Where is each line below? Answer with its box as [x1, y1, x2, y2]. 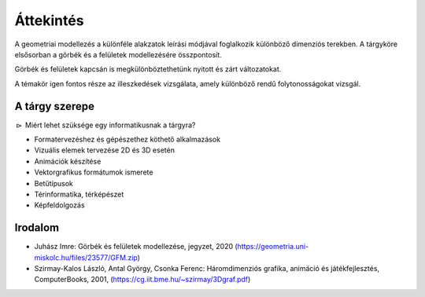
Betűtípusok [34, 178, 74, 188]
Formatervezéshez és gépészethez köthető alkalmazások [34, 134, 220, 145]
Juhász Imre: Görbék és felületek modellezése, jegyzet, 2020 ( [34, 242, 238, 251]
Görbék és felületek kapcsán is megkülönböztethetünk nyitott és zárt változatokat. [14, 64, 282, 74]
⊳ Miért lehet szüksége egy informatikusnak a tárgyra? [16, 120, 196, 130]
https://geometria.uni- [237, 242, 309, 251]
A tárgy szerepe [14, 99, 94, 113]
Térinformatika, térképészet [34, 189, 124, 199]
